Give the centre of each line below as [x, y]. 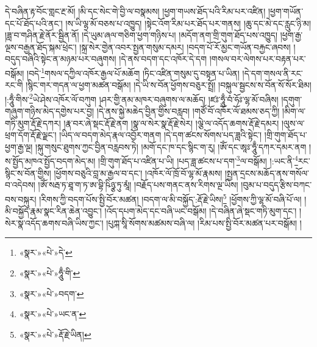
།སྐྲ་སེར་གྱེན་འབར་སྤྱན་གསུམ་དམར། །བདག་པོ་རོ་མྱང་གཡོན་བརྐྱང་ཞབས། [185, 47]
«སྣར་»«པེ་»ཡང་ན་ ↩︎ [53, 314]
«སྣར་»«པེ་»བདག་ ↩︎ [52, 293]
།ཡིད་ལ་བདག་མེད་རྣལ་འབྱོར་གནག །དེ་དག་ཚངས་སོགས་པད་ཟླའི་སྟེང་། [161, 135]
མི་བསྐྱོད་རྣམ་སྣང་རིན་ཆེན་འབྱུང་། [53, 211]
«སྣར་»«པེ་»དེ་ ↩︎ [46, 252]
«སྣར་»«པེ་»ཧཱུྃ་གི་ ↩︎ [50, 272]
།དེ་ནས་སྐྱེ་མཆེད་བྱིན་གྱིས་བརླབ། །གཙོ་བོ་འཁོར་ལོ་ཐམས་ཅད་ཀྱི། [188, 111]
